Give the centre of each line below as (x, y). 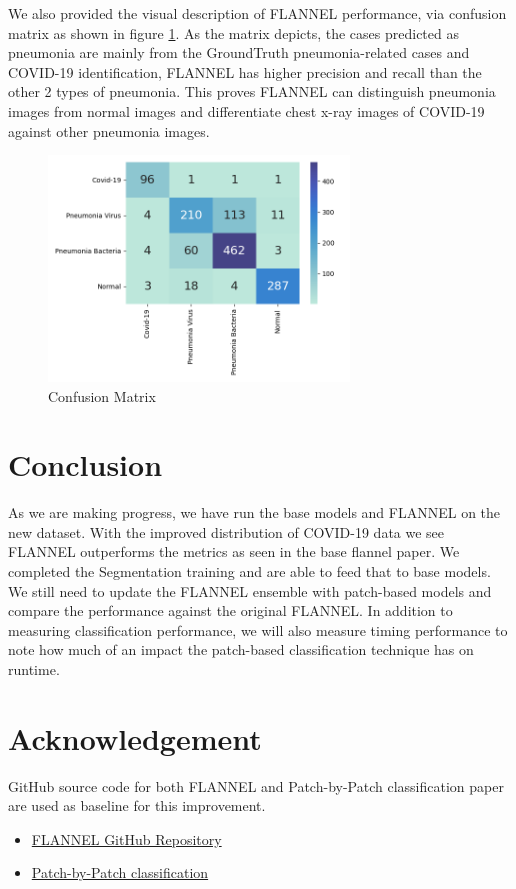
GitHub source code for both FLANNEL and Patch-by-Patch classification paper (256, 785)
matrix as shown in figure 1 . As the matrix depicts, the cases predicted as (233, 32)
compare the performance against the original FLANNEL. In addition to (230, 610)
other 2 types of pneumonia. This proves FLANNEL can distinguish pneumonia (252, 91)
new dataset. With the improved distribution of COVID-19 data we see (226, 531)
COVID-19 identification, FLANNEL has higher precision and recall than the (245, 71)
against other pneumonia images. (109, 130)
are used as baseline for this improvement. (137, 805)
